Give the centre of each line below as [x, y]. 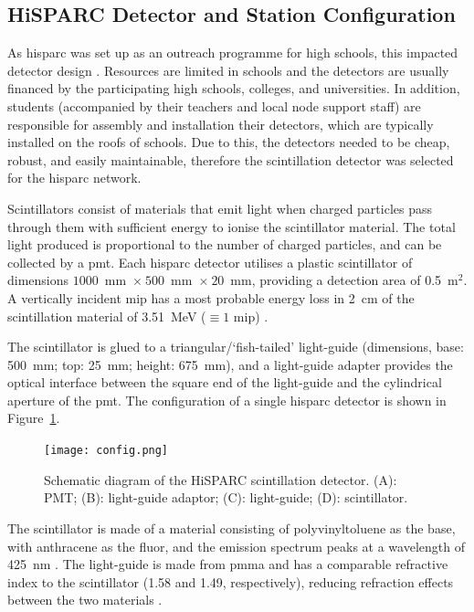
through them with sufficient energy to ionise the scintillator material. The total [232, 226]
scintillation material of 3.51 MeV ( [107, 316]
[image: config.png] [106, 451]
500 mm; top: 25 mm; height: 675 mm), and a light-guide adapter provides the [230, 364]
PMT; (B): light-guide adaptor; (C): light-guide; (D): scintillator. [226, 497]
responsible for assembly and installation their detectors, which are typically [221, 124]
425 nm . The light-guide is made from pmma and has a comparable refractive [228, 564]
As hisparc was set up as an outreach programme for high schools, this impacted [233, 53]
